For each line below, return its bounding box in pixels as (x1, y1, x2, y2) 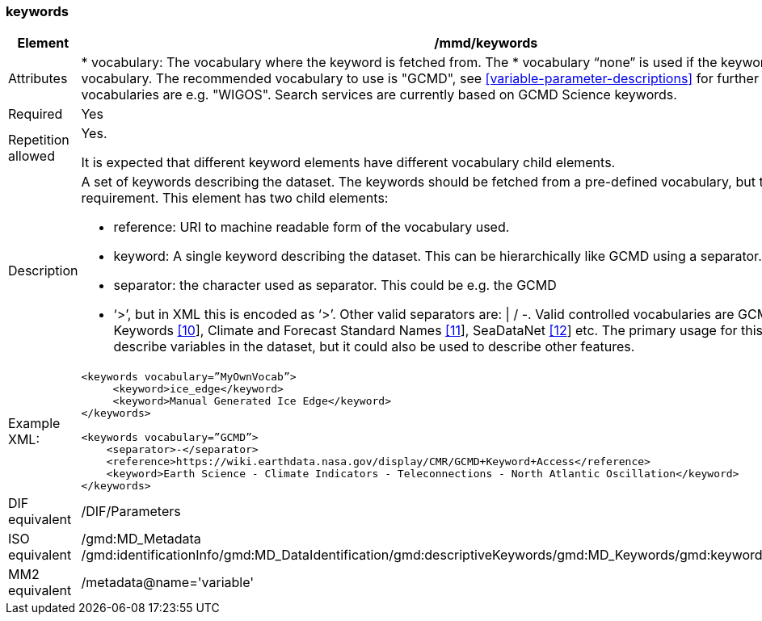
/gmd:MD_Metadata (81, 531, 201, 548)
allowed (8, 148, 55, 165)
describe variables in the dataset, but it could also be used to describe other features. (113, 338, 635, 355)
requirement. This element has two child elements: (81, 190, 389, 207)
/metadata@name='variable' (81, 574, 255, 591)
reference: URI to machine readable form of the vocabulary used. (113, 219, 510, 236)
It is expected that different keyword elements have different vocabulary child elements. (81, 154, 616, 171)
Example (8, 415, 61, 432)
